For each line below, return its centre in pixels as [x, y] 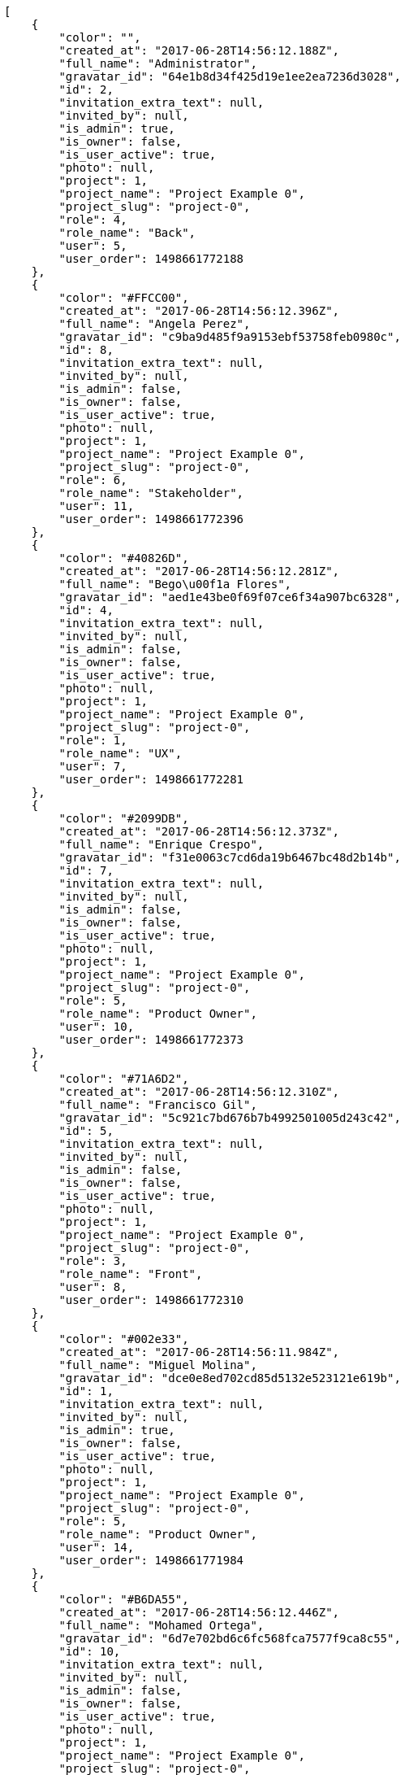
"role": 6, [93, 480]
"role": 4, [93, 220]
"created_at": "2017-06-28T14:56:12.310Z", [199, 1092]
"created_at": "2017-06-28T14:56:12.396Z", [199, 311]
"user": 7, [93, 766]
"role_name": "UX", [121, 753]
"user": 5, [93, 246]
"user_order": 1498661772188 [151, 259]
